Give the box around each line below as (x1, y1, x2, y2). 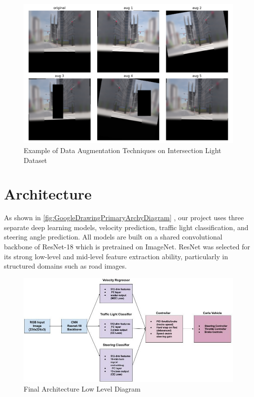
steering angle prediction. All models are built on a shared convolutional (4, 232, 222, 242)
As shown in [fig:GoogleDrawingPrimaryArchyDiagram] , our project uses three (4, 212, 244, 223)
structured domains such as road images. (4, 261, 127, 271)
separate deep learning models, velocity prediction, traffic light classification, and (4, 222, 249, 232)
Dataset (24, 155, 47, 165)
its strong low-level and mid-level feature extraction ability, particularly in (4, 251, 228, 261)
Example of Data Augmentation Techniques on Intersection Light (24, 145, 221, 155)
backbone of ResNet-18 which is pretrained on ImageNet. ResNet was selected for (4, 241, 250, 252)
